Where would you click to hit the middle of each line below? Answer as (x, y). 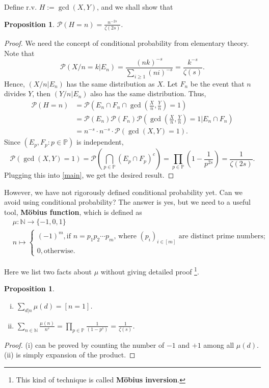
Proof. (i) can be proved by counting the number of (84, 344)
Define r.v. (21, 7)
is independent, (100, 142)
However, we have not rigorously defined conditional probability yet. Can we (124, 192)
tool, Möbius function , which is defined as (73, 212)
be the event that (217, 83)
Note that (19, 53)
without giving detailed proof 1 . (150, 270)
